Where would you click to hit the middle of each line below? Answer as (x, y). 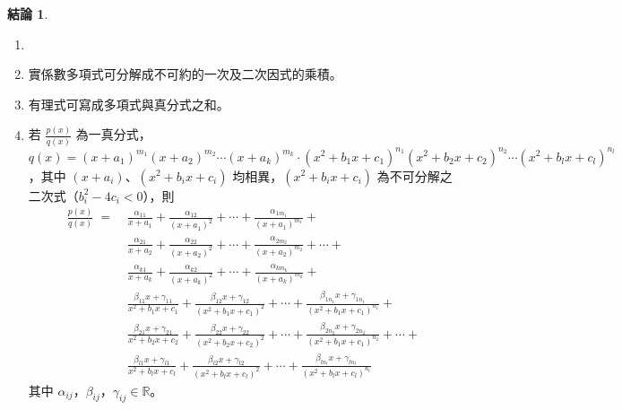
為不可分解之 (415, 175)
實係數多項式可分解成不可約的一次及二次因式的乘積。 (185, 74)
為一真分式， (113, 134)
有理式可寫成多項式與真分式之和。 (129, 104)
